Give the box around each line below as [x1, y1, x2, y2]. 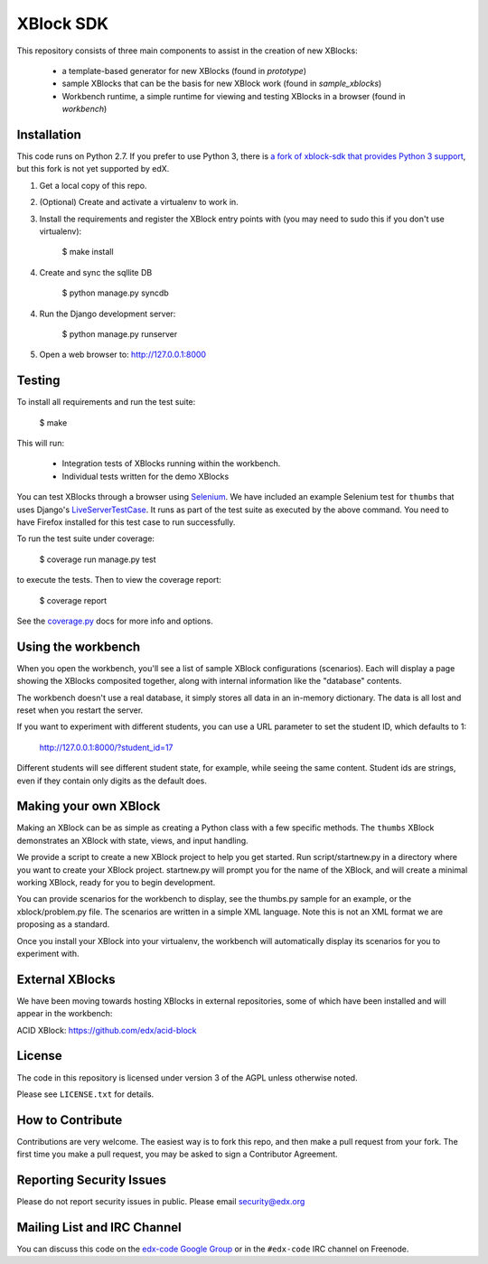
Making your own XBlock [16, 799, 161, 814]
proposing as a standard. [16, 919, 110, 930]
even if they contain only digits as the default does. [16, 775, 207, 786]
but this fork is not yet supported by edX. [16, 164, 170, 174]
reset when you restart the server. [16, 705, 144, 716]
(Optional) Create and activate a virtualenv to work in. [39, 197, 239, 208]
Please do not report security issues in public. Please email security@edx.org [16, 1196, 305, 1207]
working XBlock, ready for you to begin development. [16, 877, 216, 888]
